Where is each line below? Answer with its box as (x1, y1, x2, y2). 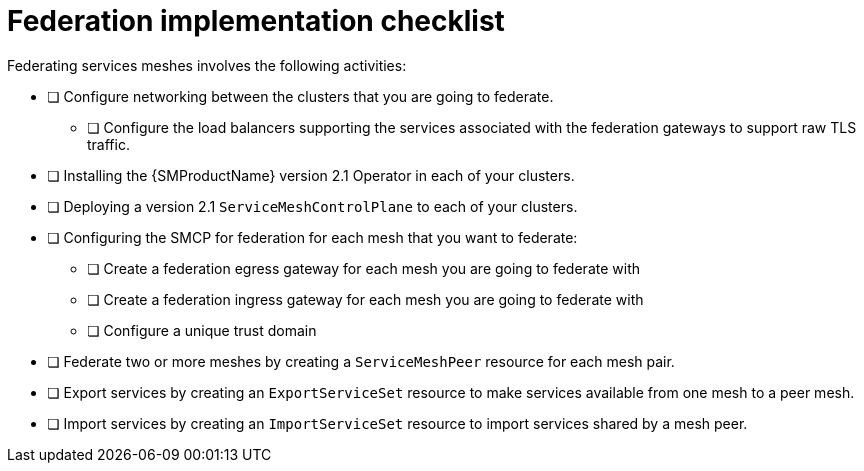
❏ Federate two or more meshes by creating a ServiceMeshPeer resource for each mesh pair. (47, 352, 675, 370)
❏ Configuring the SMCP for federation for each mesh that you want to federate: (47, 228, 578, 246)
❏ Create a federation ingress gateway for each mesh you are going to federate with (87, 290, 644, 308)
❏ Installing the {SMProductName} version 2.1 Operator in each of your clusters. (47, 166, 575, 184)
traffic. (87, 135, 130, 153)
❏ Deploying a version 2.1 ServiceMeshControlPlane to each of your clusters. (47, 197, 578, 215)
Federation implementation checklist (7, 4, 505, 38)
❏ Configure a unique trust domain (87, 321, 317, 339)
